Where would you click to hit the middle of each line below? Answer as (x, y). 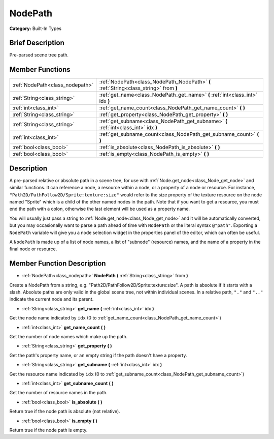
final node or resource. (33, 249)
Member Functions (40, 69)
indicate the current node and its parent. (52, 299)
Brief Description (37, 43)
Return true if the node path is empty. (48, 430)
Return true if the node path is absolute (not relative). (65, 412)
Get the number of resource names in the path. (58, 393)
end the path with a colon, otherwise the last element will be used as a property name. (100, 209)
